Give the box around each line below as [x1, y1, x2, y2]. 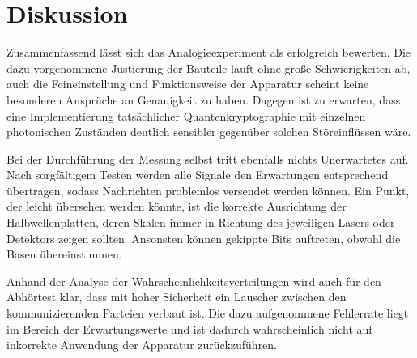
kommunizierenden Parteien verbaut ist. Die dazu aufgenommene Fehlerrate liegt [6, 305, 409, 322]
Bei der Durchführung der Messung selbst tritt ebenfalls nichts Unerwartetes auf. [6, 150, 409, 167]
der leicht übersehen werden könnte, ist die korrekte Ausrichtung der [6, 198, 347, 215]
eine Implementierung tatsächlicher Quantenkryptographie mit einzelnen [6, 107, 366, 124]
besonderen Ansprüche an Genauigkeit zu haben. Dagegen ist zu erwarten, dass [6, 91, 401, 108]
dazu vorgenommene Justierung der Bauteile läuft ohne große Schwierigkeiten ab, [6, 59, 411, 76]
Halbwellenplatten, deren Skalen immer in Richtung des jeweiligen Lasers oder [6, 214, 395, 231]
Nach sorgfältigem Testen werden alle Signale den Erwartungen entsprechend [6, 166, 389, 183]
